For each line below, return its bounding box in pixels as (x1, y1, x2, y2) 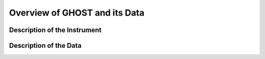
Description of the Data (9, 41, 82, 50)
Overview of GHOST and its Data (9, 7, 145, 18)
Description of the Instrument (9, 26, 102, 34)
